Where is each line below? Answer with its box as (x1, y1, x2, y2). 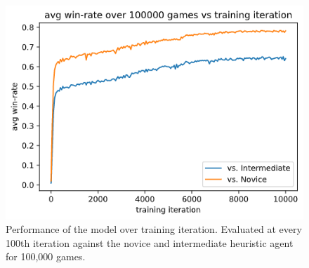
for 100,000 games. (6, 249, 86, 264)
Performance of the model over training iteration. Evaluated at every (6, 222, 302, 236)
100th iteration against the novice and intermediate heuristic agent (6, 235, 294, 250)
